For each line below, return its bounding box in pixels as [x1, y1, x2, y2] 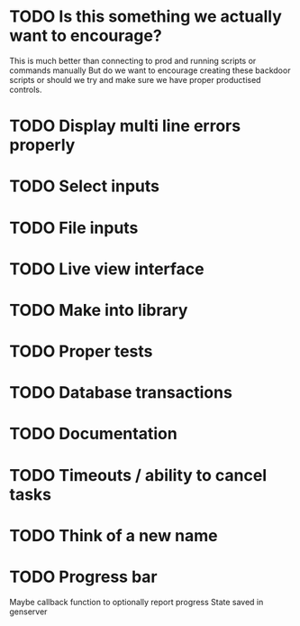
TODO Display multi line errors [9, 115, 241, 136]
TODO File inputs [9, 217, 139, 238]
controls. [9, 84, 42, 95]
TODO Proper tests [9, 341, 153, 362]
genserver [9, 606, 48, 617]
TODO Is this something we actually [9, 6, 282, 27]
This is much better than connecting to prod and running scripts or [9, 55, 257, 66]
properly [9, 135, 76, 155]
